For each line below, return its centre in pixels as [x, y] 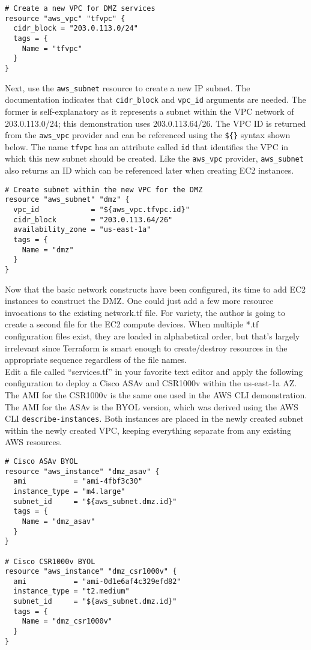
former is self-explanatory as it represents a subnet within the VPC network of [149, 111]
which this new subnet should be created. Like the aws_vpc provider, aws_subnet [154, 158]
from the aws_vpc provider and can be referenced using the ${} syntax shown [148, 135]
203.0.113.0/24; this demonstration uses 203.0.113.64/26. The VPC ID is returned [155, 123]
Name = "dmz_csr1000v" [67, 621]
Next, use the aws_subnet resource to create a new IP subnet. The [128, 87]
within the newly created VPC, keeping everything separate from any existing [148, 430]
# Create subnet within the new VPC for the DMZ [104, 190]
